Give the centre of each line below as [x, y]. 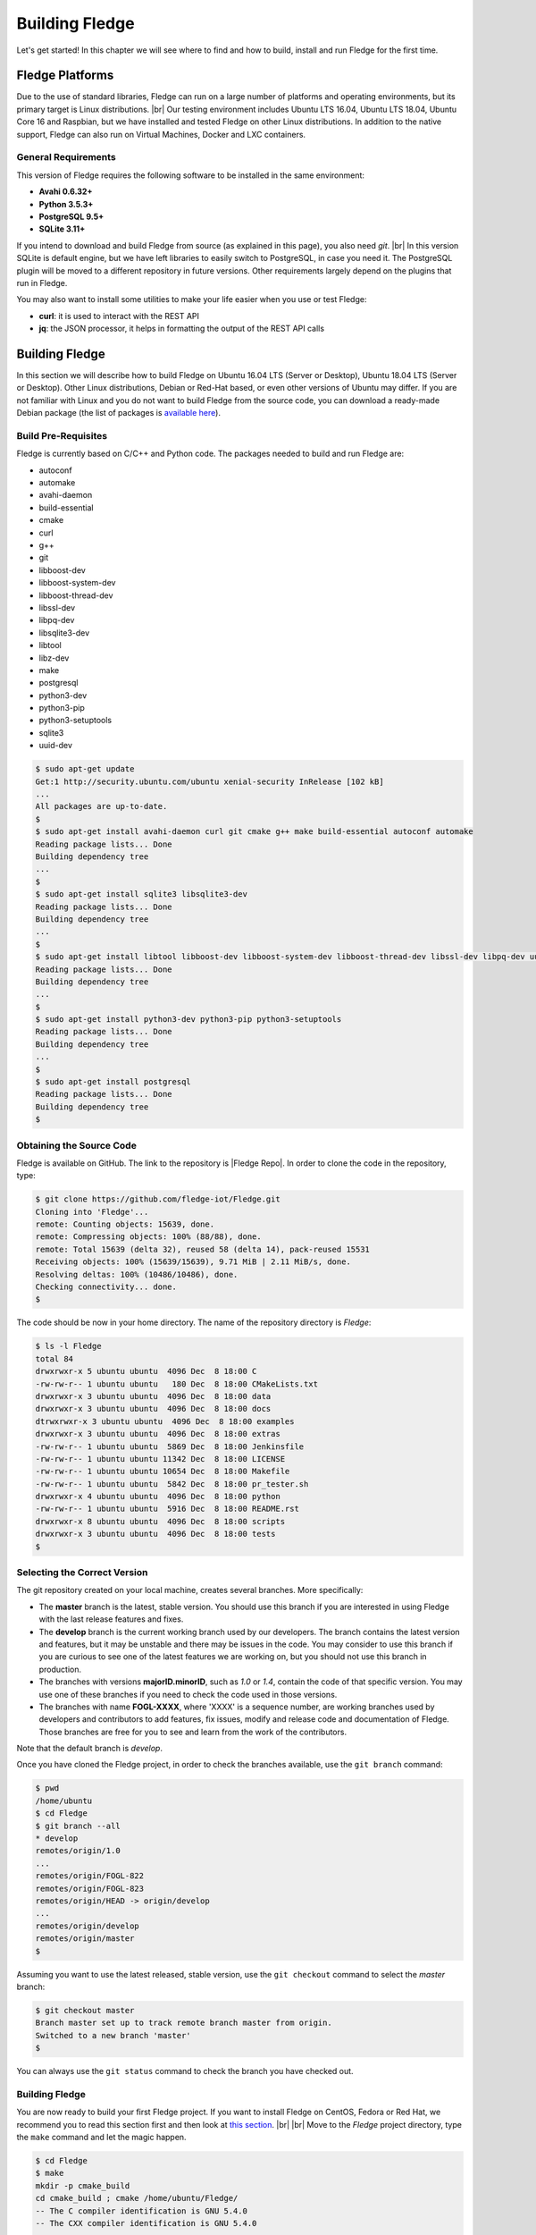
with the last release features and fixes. [111, 1619]
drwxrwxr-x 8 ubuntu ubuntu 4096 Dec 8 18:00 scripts [160, 1521]
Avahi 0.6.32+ [66, 191]
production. [60, 1669]
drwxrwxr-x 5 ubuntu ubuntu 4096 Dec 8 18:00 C [146, 1371]
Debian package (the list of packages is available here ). [118, 413]
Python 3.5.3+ [66, 204]
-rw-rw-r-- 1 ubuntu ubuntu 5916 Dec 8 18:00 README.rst [167, 1509]
